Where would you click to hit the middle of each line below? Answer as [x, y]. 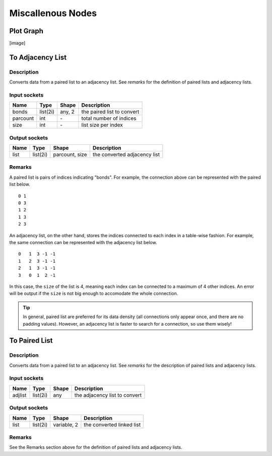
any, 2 [67, 112]
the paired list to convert [110, 112]
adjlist [19, 395]
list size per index [102, 125]
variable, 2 [65, 424]
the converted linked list [112, 424]
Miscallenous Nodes [53, 13]
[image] [17, 43]
